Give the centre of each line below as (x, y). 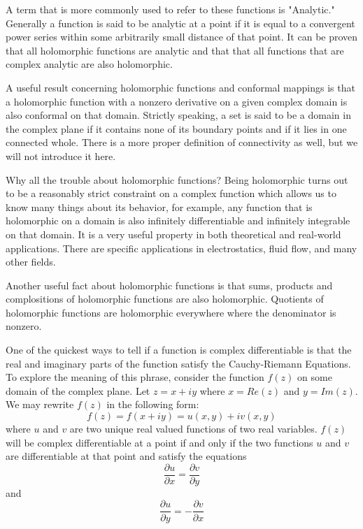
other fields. (31, 262)
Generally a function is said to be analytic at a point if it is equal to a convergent (180, 23)
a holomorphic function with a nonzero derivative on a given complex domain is (177, 101)
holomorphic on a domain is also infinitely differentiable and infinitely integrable (178, 220)
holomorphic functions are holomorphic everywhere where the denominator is (171, 312)
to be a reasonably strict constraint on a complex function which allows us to (171, 193)
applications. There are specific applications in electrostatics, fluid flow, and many (181, 248)
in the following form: (153, 404)
